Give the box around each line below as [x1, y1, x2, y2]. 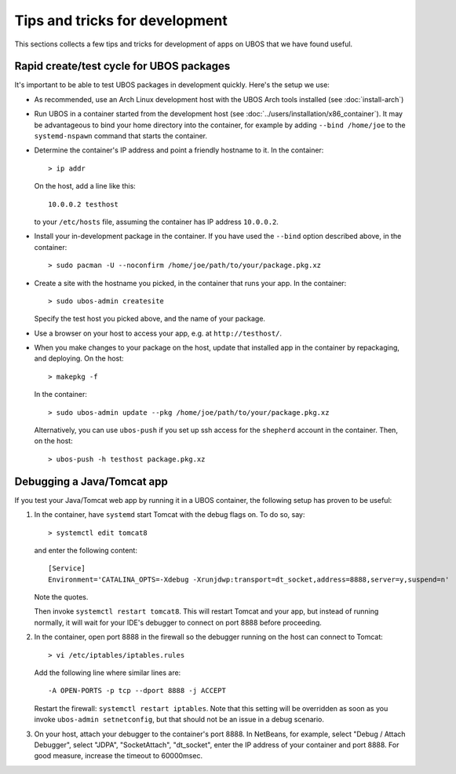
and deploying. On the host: [34, 354, 125, 363]
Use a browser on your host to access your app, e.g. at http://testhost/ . [34, 328, 283, 338]
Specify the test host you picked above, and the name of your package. [34, 314, 266, 324]
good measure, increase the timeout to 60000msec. [34, 751, 203, 761]
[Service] [48, 564, 86, 573]
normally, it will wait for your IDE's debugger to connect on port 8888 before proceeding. [34, 618, 322, 627]
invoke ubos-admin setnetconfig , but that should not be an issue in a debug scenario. [34, 715, 325, 724]
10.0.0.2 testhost [48, 200, 119, 208]
